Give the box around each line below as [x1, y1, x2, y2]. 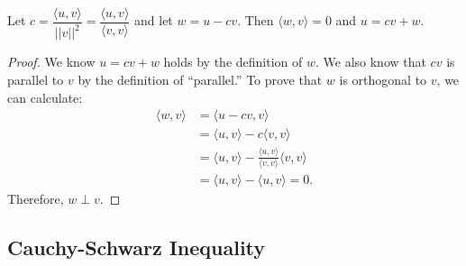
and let [134, 11, 173, 30]
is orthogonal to [339, 70, 427, 88]
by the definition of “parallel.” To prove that [78, 70, 323, 88]
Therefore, [7, 188, 64, 207]
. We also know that [315, 52, 426, 71]
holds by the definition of [163, 52, 303, 71]
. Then [237, 11, 274, 30]
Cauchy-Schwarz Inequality [7, 233, 266, 261]
